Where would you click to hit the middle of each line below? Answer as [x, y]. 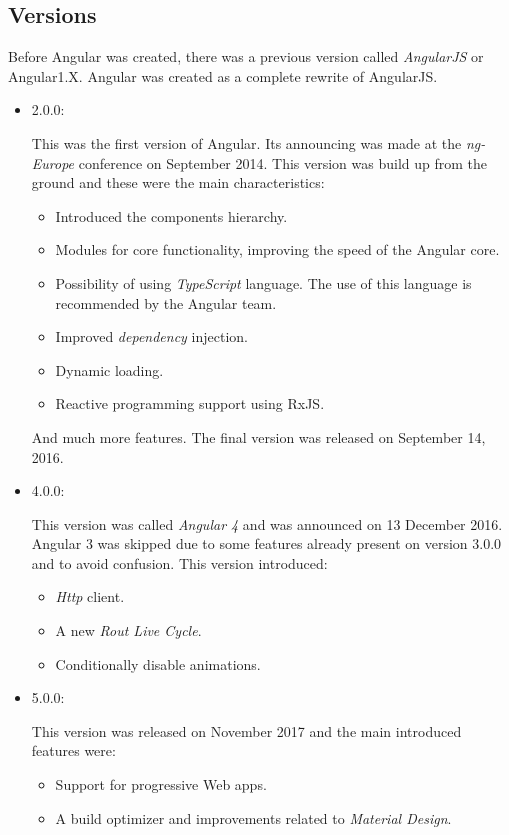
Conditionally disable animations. [158, 663]
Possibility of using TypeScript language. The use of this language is [263, 282]
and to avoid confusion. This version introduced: [179, 562]
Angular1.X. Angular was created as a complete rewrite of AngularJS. [223, 75]
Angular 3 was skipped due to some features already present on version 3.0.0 [266, 543]
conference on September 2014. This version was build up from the [283, 162]
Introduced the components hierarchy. [171, 215]
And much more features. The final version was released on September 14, [258, 436]
